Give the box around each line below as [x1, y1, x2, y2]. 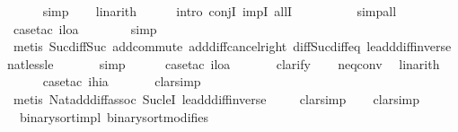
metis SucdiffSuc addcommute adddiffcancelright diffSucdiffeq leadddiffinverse [13, 37, 452, 56]
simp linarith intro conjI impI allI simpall [42, 2, 397, 20]
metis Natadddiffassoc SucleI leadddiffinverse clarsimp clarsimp [13, 89, 420, 108]
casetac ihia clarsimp [42, 72, 201, 91]
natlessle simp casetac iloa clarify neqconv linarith [7, 54, 440, 73]
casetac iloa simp [13, 19, 157, 38]
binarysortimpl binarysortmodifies [19, 107, 209, 126]
